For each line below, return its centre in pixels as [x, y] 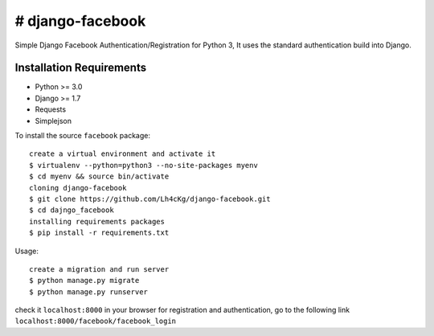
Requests [51, 109]
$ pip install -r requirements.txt [99, 233]
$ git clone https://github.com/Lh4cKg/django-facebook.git [150, 199]
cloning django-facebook [78, 188]
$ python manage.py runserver [89, 292]
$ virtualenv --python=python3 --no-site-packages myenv [144, 165]
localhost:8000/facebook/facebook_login [96, 321]
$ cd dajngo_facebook [72, 210]
